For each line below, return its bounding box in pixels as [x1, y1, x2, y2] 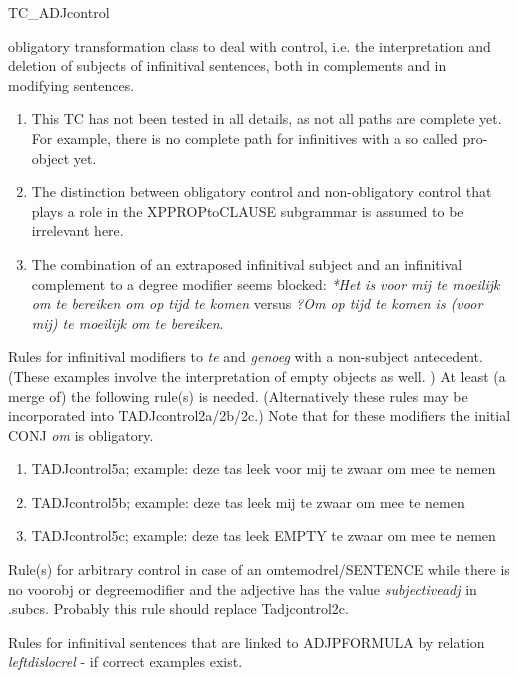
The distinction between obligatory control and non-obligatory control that [31, 181, 492, 202]
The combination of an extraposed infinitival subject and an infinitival [31, 253, 463, 274]
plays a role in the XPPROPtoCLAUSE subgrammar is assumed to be [31, 200, 464, 221]
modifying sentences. [8, 74, 135, 95]
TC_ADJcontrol [8, 2, 110, 22]
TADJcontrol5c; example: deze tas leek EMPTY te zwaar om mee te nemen [31, 525, 496, 546]
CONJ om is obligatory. [8, 424, 154, 445]
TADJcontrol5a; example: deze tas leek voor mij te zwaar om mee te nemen [31, 458, 496, 479]
